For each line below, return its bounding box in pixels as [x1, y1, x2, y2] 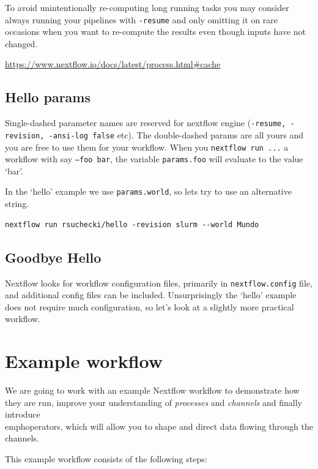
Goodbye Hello [5, 247, 102, 266]
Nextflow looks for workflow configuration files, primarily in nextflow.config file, [5, 276, 312, 289]
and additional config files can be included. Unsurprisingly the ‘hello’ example [5, 288, 297, 301]
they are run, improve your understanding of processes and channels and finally [5, 396, 302, 408]
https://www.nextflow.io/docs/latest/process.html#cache [5, 58, 221, 70]
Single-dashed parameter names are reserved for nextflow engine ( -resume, [5, 116, 286, 129]
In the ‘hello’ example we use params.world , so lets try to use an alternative [5, 185, 292, 198]
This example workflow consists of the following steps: [5, 452, 207, 465]
